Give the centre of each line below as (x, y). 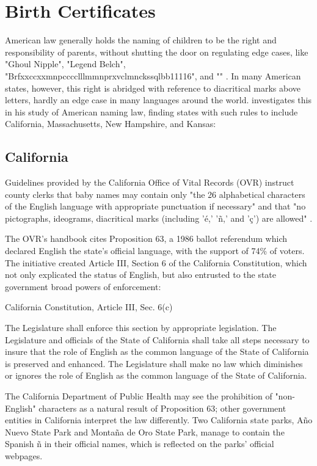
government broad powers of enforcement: (83, 286)
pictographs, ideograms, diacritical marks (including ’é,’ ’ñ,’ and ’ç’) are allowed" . (159, 218)
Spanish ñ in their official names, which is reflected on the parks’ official (140, 444)
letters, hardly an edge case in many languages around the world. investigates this (158, 100)
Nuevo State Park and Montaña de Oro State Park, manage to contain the (145, 431)
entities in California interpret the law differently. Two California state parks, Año (159, 420)
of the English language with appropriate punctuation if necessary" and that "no (155, 206)
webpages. (24, 455)
